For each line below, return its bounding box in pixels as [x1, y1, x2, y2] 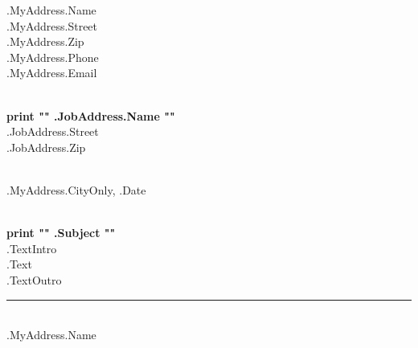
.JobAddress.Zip [6, 138, 86, 155]
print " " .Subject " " [6, 224, 116, 241]
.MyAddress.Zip [6, 33, 84, 50]
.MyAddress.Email [6, 64, 97, 81]
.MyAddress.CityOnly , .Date [6, 181, 146, 198]
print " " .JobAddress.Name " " [6, 107, 175, 124]
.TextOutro [6, 271, 62, 288]
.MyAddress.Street [6, 17, 98, 34]
